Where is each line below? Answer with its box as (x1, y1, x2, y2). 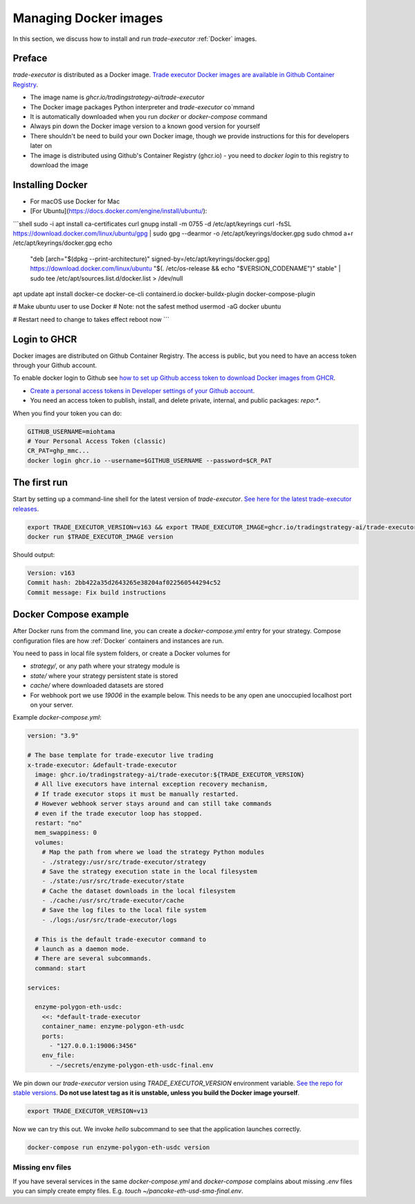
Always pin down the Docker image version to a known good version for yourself (30, 122, 261, 131)
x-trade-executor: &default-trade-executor (27, 761, 178, 769)
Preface (12, 53, 48, 64)
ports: (41, 1032, 64, 1040)
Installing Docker (12, 179, 88, 190)
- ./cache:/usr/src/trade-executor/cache (41, 897, 185, 904)
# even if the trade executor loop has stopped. (35, 810, 203, 817)
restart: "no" (35, 819, 83, 827)
